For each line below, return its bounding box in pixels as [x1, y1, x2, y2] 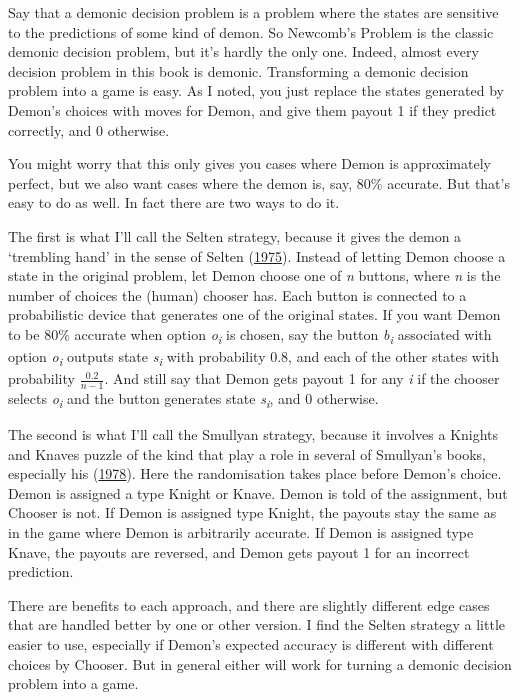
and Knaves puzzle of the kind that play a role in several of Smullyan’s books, [8, 443, 486, 464]
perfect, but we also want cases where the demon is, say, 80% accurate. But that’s [8, 172, 510, 193]
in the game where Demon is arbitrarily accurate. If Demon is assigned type [8, 522, 474, 543]
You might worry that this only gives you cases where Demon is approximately [8, 153, 491, 174]
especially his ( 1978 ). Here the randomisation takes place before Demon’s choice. [8, 463, 502, 484]
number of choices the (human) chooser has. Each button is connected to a [8, 284, 467, 305]
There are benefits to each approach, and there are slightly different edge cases [8, 594, 490, 615]
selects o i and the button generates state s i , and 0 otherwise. [8, 387, 379, 411]
